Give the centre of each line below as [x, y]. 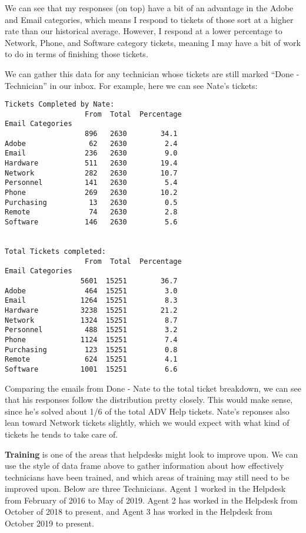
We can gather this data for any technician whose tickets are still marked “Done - [152, 73]
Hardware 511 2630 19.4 [91, 163]
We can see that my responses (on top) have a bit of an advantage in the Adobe [149, 8]
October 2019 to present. [49, 523]
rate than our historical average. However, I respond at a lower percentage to [144, 31]
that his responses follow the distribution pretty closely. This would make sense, [149, 400]
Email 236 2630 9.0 [91, 153]
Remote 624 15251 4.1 [91, 360]
